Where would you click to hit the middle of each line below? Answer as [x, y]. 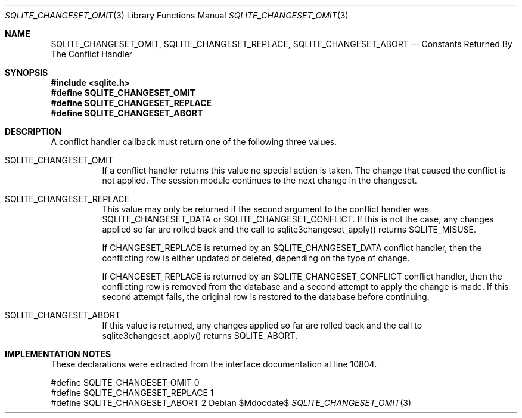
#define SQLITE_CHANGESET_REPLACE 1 [132, 393]
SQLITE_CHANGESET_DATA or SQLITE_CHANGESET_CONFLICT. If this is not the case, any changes [298, 219]
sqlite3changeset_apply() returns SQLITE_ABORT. [200, 335]
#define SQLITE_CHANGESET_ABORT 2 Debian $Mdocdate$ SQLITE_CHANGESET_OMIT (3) [231, 403]
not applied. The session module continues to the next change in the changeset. [260, 180]
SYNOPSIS [27, 72]
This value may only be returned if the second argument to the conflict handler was [266, 209]
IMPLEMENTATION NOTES [58, 354]
